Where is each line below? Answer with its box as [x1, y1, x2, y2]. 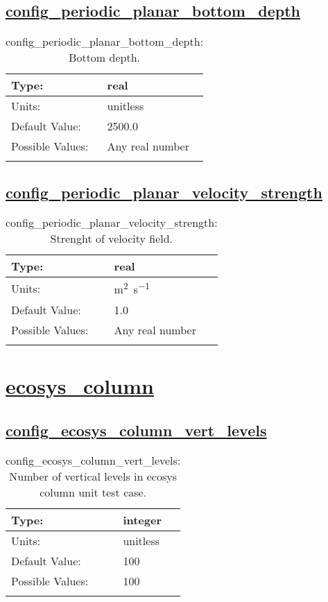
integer [123, 512, 162, 528]
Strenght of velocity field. [50, 230, 173, 247]
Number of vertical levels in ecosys [9, 468, 177, 485]
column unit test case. [40, 484, 147, 501]
